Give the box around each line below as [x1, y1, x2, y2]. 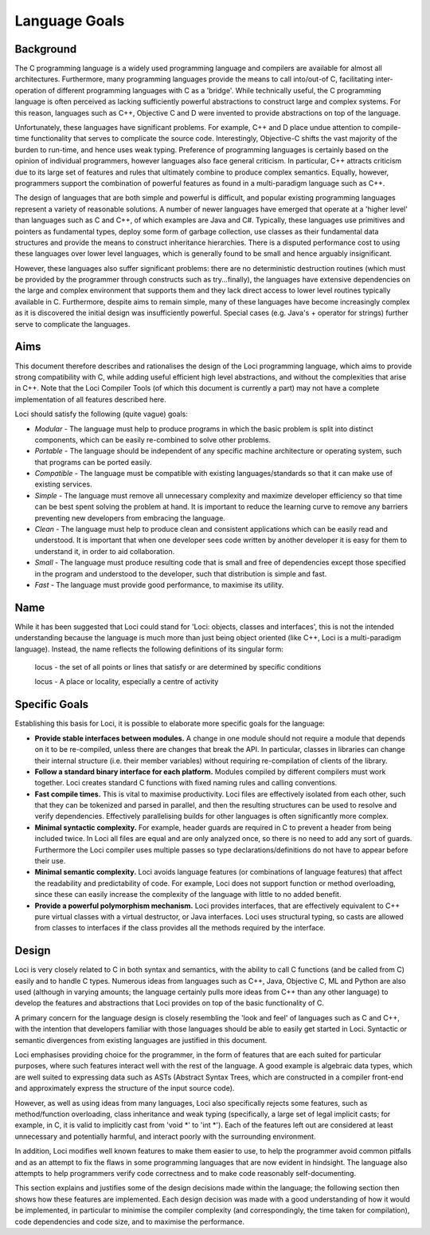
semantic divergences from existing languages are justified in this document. [14, 1035, 268, 1044]
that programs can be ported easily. [34, 457, 152, 466]
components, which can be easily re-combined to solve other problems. [34, 435, 271, 444]
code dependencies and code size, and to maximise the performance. [14, 1217, 244, 1226]
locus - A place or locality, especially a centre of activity [34, 677, 219, 686]
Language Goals [14, 12, 125, 29]
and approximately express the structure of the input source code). [14, 1084, 235, 1093]
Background [14, 42, 77, 56]
